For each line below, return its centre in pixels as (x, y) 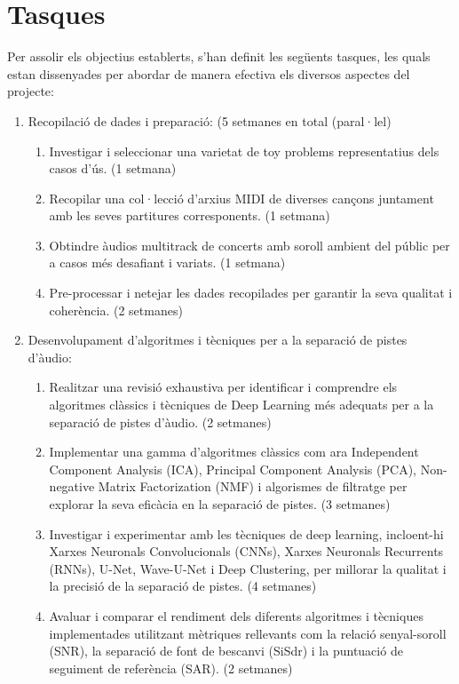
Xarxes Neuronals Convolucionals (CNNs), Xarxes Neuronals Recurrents (246, 551)
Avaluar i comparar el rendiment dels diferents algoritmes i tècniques (236, 615)
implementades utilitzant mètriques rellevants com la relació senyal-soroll (248, 633)
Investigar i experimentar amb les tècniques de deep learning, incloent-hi (246, 533)
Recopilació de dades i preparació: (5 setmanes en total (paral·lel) (210, 120)
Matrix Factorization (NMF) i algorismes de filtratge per (253, 486)
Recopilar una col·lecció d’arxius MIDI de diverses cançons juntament (241, 198)
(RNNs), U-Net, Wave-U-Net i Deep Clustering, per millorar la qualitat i (248, 568)
